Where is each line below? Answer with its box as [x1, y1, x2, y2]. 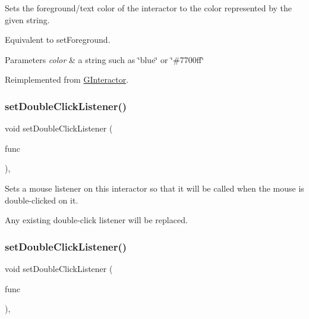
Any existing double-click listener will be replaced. [5, 214, 188, 226]
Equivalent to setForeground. [5, 33, 111, 46]
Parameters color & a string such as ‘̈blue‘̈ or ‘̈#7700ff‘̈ [5, 53, 204, 65]
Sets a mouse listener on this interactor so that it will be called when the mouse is [5, 182, 304, 194]
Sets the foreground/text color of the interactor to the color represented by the [5, 2, 292, 14]
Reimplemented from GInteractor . [5, 73, 129, 86]
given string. [5, 13, 50, 26]
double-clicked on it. [5, 193, 78, 206]
